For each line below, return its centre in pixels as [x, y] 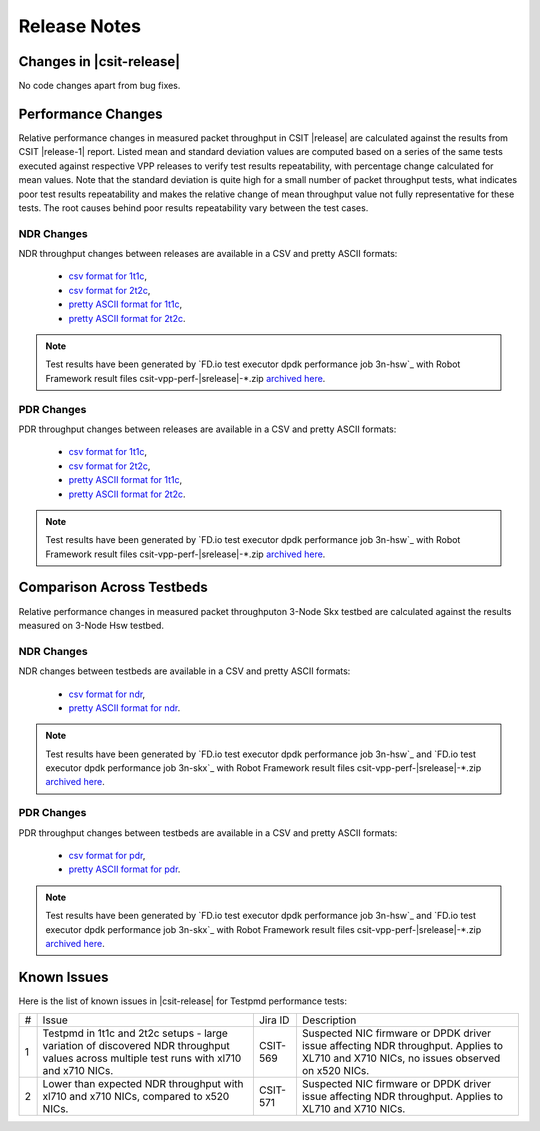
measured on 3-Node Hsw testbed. [91, 625]
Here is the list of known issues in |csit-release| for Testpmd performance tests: [182, 1001]
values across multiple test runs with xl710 [142, 1058]
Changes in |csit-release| [99, 61]
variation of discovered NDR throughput [136, 1046]
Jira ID [274, 1020]
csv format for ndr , [107, 694]
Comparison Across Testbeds [113, 587]
